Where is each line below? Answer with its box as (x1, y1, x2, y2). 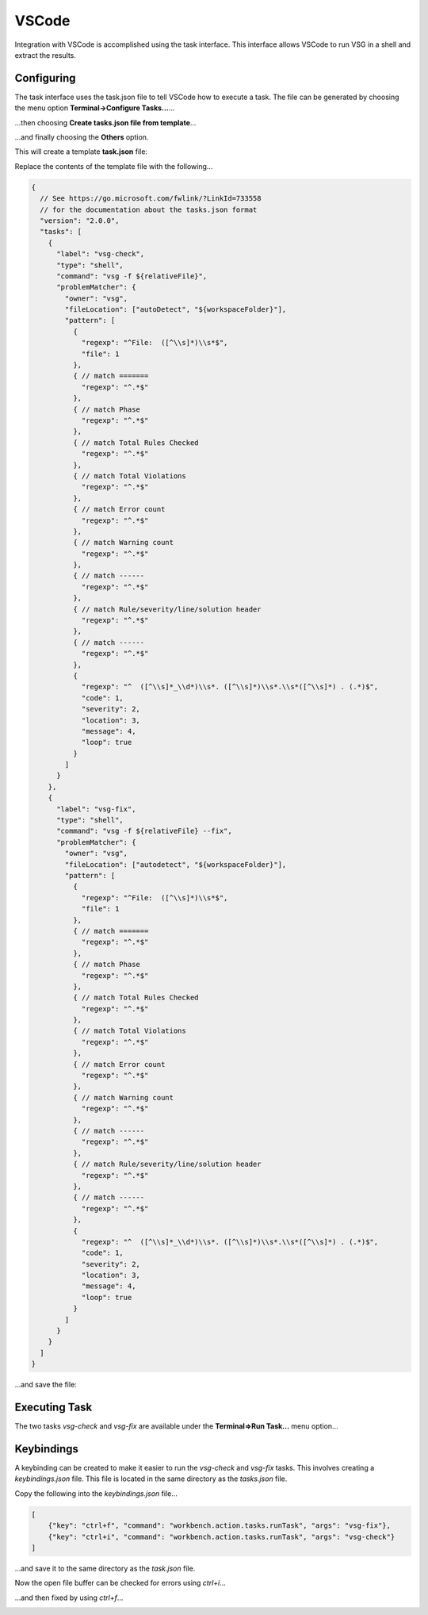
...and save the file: (14, 1380, 77, 1390)
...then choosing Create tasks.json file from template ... (14, 117, 197, 127)
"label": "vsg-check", (56, 250, 145, 259)
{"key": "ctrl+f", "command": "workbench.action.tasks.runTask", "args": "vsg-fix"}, (48, 1521, 392, 1530)
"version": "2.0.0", (40, 216, 120, 225)
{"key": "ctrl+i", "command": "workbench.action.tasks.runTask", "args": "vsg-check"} (48, 1532, 396, 1541)
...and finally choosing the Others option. (14, 132, 149, 142)
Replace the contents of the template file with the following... (14, 161, 213, 171)
